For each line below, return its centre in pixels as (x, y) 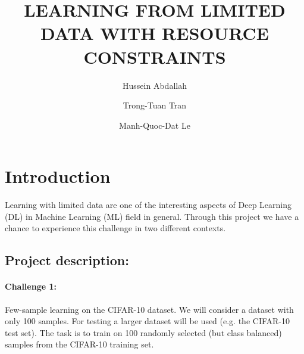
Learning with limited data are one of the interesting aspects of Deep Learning (148, 205)
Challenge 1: (31, 286)
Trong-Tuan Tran (155, 105)
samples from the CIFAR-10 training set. (79, 344)
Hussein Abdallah (155, 85)
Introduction (58, 176)
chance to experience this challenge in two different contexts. (115, 228)
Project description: (67, 260)
